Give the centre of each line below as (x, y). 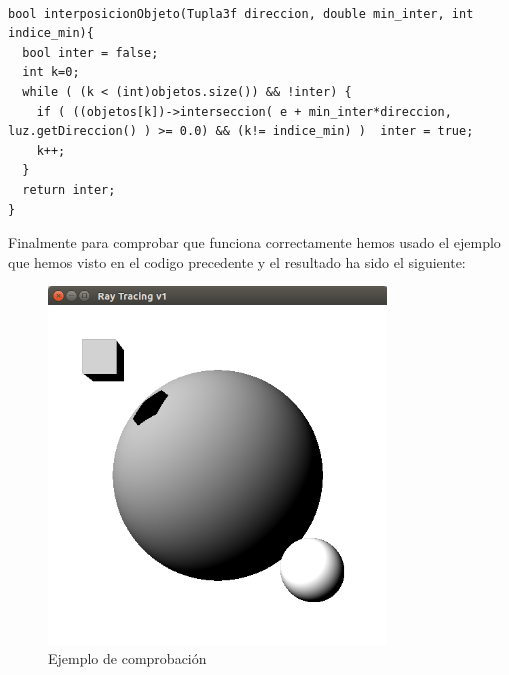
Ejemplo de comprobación (127, 658)
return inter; (69, 189)
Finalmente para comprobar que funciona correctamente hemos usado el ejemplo (254, 242)
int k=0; (51, 72)
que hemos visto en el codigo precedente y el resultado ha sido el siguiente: (237, 261)
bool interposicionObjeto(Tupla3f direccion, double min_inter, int (241, 13)
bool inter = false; (90, 52)
